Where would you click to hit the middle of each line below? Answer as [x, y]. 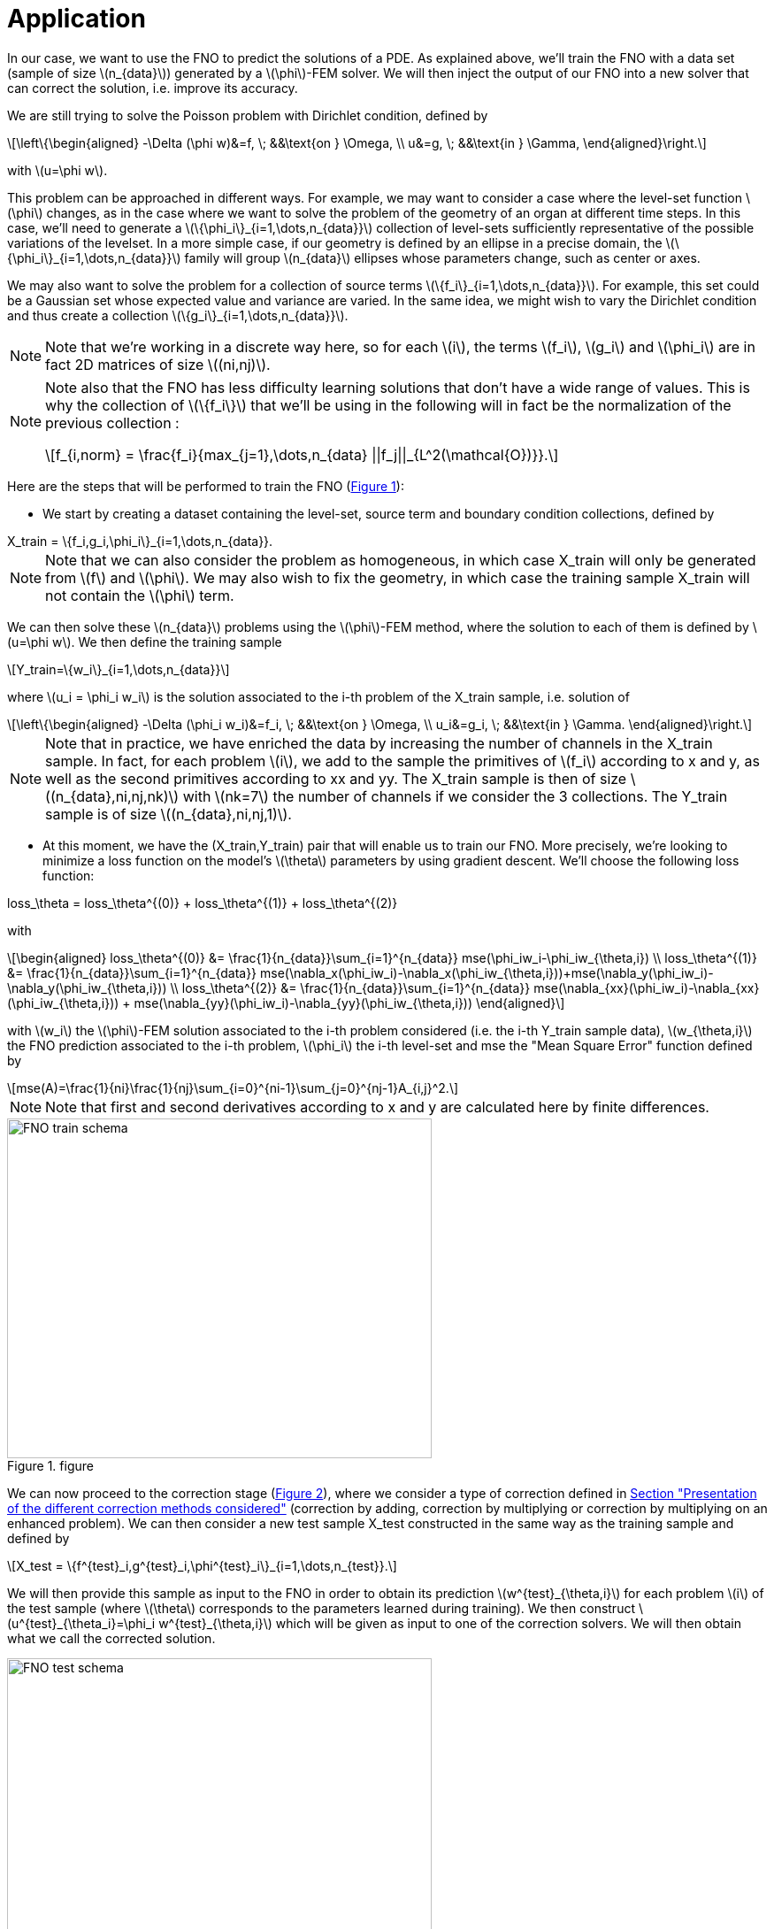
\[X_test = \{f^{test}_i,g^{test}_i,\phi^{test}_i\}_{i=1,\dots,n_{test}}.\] [202, 1565]
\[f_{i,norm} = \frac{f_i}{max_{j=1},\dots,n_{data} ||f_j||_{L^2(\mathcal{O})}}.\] [302, 454]
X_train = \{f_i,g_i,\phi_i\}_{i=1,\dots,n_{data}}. [140, 541]
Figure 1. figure [50, 1465]
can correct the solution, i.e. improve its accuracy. [153, 88]
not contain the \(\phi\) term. [140, 595]
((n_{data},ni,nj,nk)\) [112, 796]
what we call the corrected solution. [111, 1638]
